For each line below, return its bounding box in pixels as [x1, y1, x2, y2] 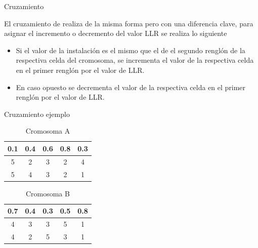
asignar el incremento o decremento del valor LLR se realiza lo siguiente [4, 28, 227, 38]
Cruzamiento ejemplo [4, 108, 70, 119]
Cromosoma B [25, 188, 70, 198]
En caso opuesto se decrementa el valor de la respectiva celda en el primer [16, 81, 246, 92]
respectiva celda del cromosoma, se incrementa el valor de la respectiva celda [16, 55, 254, 65]
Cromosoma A [25, 126, 70, 136]
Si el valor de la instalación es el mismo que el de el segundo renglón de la [16, 45, 245, 55]
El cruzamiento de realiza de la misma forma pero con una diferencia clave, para [4, 18, 253, 28]
